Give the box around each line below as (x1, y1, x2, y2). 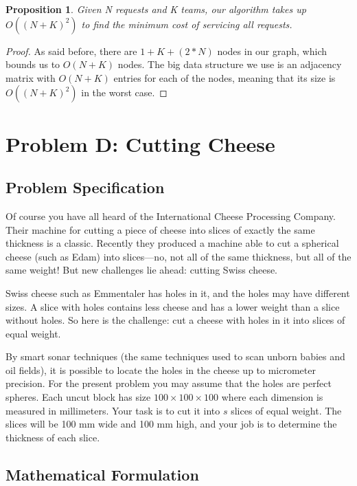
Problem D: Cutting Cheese (5, 129, 275, 157)
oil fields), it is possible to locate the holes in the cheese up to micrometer (5, 362, 316, 377)
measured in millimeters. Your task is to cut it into (5, 403, 220, 417)
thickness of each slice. (5, 430, 100, 444)
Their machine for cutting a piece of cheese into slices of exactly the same (5, 222, 315, 236)
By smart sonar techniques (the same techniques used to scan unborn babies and (5, 349, 345, 364)
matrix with (5, 70, 56, 85)
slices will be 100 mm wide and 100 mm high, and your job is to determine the (5, 417, 337, 431)
